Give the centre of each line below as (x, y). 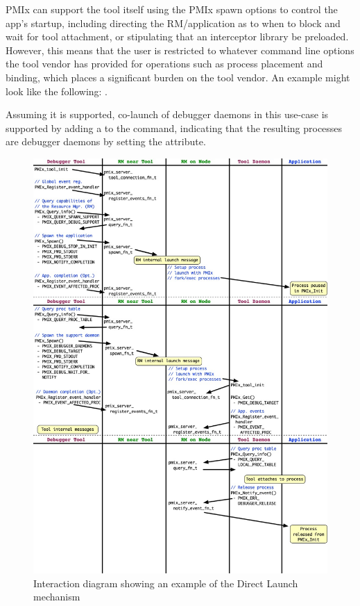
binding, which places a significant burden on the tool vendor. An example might (178, 77)
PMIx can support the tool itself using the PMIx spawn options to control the (172, 9)
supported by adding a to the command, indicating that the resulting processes (174, 128)
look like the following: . (57, 91)
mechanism (57, 597)
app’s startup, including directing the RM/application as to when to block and (173, 23)
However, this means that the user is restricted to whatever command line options (180, 50)
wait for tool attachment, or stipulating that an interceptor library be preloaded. (177, 36)
